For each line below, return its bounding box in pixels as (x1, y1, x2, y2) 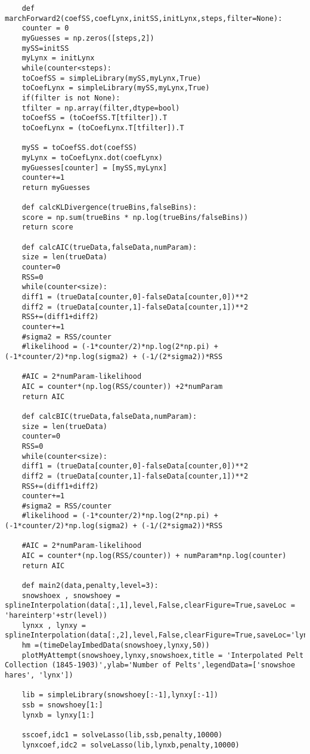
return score (21, 223, 73, 232)
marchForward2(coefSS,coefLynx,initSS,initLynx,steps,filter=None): (5, 14, 283, 23)
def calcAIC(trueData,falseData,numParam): (21, 243, 197, 252)
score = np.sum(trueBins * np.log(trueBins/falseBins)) (21, 213, 249, 222)
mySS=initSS (21, 44, 69, 53)
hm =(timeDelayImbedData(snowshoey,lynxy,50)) (21, 641, 210, 649)
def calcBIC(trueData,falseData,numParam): (21, 412, 197, 421)
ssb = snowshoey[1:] (21, 700, 103, 709)
